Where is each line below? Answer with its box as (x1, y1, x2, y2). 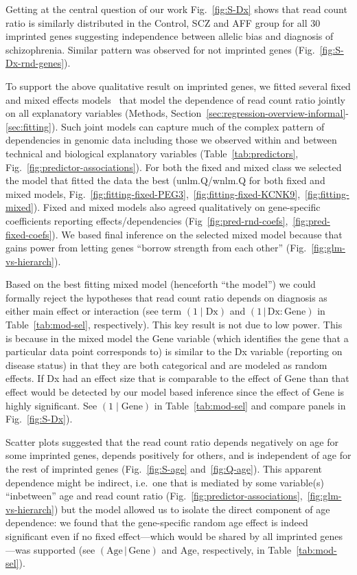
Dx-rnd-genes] (5, 56, 65, 70)
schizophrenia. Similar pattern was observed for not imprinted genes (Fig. (5, 42, 315, 56)
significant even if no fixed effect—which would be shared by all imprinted (5, 528, 317, 543)
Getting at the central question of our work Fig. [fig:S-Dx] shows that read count (5, 2, 347, 16)
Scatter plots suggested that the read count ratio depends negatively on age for (5, 434, 339, 449)
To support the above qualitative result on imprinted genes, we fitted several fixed (5, 78, 351, 93)
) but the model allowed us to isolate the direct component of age (54, 501, 330, 516)
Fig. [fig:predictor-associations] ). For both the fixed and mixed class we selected (5, 159, 342, 174)
